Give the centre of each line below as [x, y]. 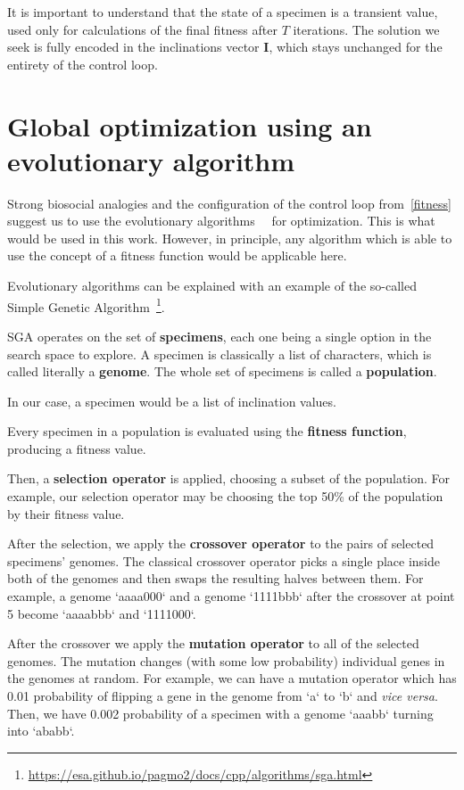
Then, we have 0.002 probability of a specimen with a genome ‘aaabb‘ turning [220, 713]
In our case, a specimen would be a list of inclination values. [172, 401]
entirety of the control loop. [83, 64]
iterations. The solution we [366, 29]
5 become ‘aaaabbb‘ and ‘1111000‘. [102, 613]
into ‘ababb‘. [41, 731]
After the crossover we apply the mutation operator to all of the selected [213, 643]
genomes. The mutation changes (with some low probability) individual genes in [226, 660]
